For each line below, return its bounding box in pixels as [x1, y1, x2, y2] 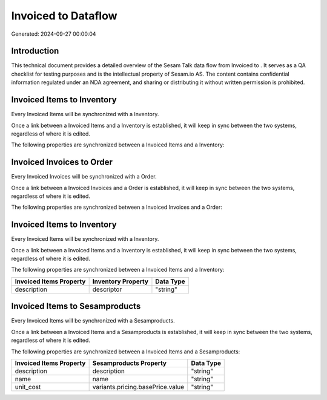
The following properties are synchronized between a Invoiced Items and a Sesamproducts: [11, 348, 240, 355]
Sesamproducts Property [92, 359, 167, 367]
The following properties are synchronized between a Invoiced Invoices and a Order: [11, 203, 222, 211]
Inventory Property [92, 277, 148, 286]
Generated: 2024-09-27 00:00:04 [11, 30, 96, 38]
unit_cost [15, 382, 41, 391]
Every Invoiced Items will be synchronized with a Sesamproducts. [11, 317, 175, 324]
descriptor [92, 285, 122, 293]
